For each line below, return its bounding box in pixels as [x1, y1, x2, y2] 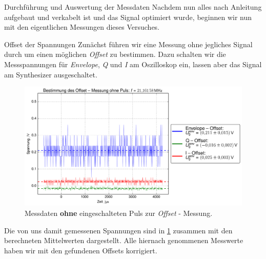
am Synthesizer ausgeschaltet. [4, 69, 97, 79]
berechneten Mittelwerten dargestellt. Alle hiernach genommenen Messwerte [4, 235, 243, 246]
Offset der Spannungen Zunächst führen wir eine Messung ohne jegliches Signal [4, 38, 253, 49]
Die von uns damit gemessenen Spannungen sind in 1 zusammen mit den [4, 225, 233, 235]
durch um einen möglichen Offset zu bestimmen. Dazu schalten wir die [4, 49, 226, 59]
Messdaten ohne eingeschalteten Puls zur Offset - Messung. [25, 208, 213, 218]
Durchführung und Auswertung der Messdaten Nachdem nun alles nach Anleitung [4, 2, 262, 12]
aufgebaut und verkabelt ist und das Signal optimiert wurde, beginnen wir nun [4, 11, 252, 22]
